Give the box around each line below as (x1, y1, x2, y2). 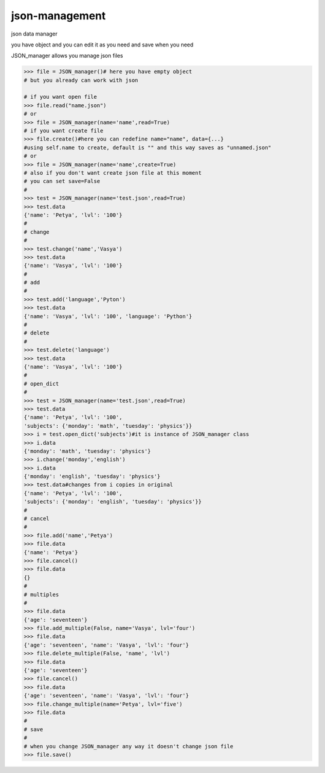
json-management (11, 9, 106, 22)
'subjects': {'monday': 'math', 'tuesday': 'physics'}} (23, 422, 193, 429)
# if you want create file (23, 127, 104, 134)
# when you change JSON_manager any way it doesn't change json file (23, 743, 234, 750)
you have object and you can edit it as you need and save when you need (11, 41, 194, 48)
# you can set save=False (23, 178, 101, 185)
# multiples (23, 591, 60, 598)
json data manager (11, 30, 58, 37)
